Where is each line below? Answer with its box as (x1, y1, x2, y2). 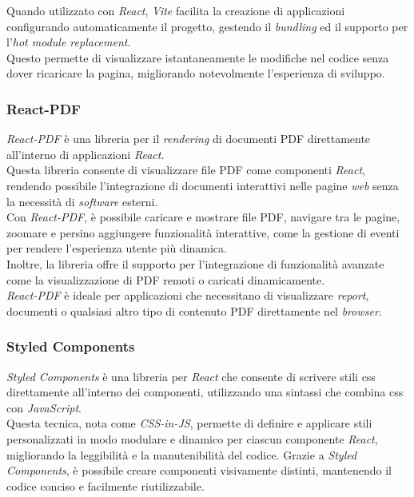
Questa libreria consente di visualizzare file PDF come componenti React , (6, 161, 365, 178)
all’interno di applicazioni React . (6, 145, 165, 162)
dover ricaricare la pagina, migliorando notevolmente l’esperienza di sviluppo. (6, 65, 385, 82)
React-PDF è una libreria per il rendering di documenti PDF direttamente (6, 130, 371, 147)
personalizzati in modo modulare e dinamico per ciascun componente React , (6, 430, 378, 447)
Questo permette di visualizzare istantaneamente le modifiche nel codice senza (6, 49, 389, 66)
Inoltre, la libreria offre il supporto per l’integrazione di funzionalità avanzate (6, 255, 384, 272)
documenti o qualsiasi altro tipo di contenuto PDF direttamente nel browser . (6, 302, 382, 319)
